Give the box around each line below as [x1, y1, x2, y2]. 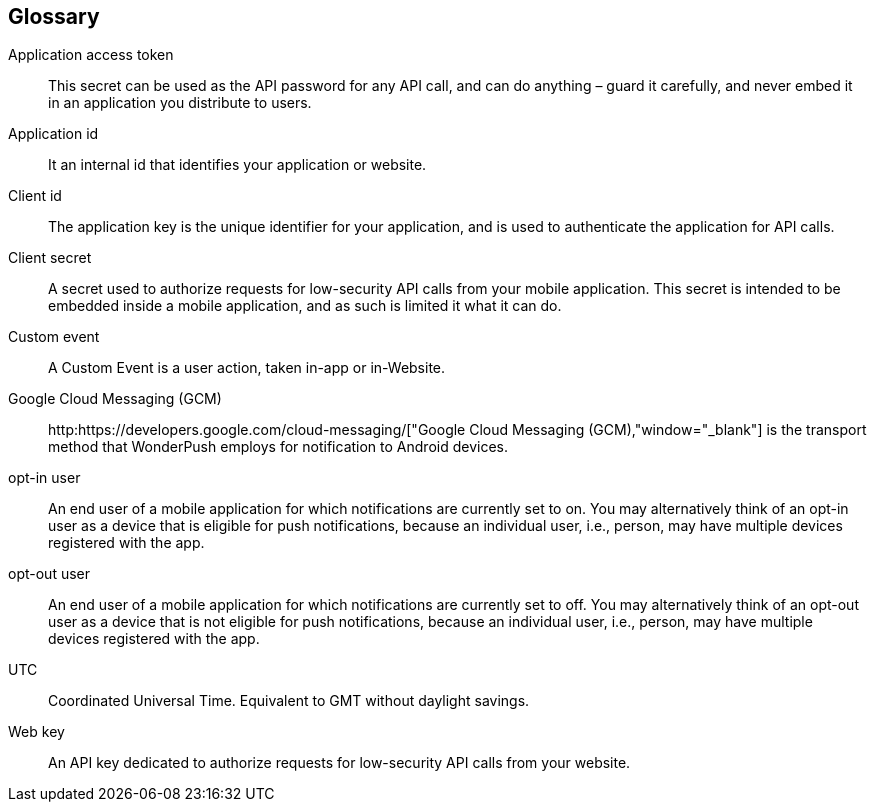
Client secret [8, 249, 92, 267]
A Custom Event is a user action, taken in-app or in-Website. [48, 359, 446, 377]
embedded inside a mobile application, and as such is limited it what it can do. [48, 297, 562, 315]
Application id [8, 125, 99, 143]
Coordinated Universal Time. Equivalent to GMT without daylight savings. [48, 692, 530, 710]
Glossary [8, 4, 100, 29]
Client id [8, 187, 62, 205]
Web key [8, 723, 65, 741]
